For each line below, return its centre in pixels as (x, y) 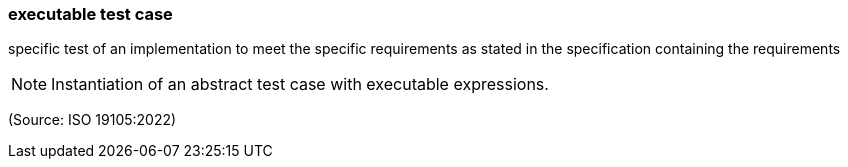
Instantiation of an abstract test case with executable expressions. (300, 84)
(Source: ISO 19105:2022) (92, 120)
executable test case (90, 14)
